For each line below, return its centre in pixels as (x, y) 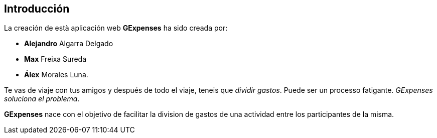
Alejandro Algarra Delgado (69, 44)
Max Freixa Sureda (55, 59)
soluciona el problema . (42, 99)
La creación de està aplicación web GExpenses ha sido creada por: (116, 28)
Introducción (37, 9)
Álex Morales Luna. (56, 75)
